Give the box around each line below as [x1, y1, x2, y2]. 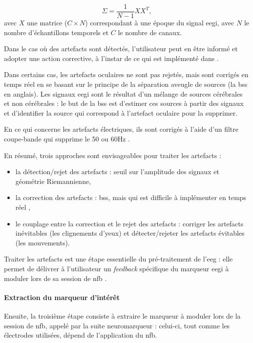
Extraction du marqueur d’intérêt [4, 292, 120, 302]
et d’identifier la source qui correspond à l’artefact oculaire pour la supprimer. [4, 107, 238, 118]
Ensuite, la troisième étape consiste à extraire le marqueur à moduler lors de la [4, 310, 241, 321]
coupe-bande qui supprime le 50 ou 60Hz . [4, 134, 130, 143]
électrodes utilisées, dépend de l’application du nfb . [4, 330, 157, 340]
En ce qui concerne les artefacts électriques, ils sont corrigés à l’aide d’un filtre [4, 124, 238, 134]
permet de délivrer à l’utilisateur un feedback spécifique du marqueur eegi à [4, 263, 229, 273]
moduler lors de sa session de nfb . [4, 273, 107, 283]
